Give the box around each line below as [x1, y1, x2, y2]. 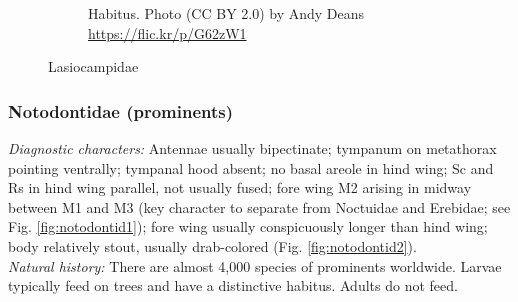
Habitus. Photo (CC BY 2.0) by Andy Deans [88, 3, 365, 23]
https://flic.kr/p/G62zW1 [88, 22, 247, 43]
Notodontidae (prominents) [8, 98, 234, 123]
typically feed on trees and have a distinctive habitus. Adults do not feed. [8, 275, 458, 296]
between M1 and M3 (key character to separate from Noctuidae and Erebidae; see [8, 196, 511, 217]
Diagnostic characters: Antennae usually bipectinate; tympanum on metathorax [8, 138, 497, 158]
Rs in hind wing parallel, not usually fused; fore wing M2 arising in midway [8, 177, 472, 198]
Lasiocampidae [48, 56, 139, 77]
